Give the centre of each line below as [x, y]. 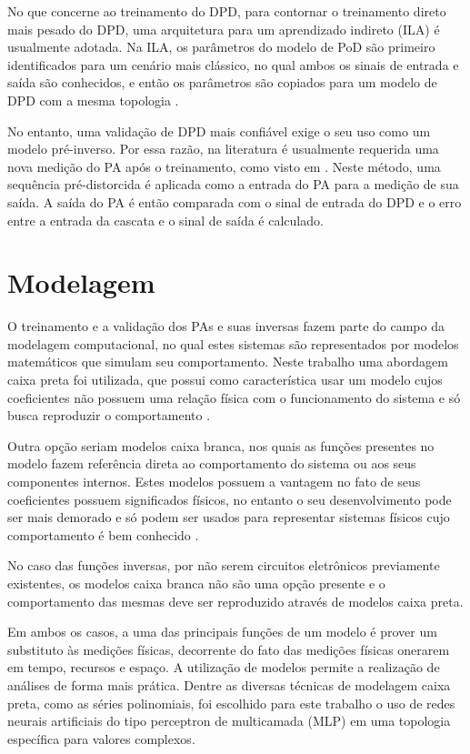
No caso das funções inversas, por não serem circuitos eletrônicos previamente [224, 565]
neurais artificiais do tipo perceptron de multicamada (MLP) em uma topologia [229, 721]
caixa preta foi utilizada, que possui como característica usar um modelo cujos [225, 380]
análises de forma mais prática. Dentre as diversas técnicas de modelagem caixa [229, 684]
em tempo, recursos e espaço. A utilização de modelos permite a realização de [224, 667]
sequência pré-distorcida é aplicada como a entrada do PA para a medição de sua [233, 184]
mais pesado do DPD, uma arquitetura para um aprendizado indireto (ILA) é [224, 29]
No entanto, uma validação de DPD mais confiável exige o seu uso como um [219, 131]
